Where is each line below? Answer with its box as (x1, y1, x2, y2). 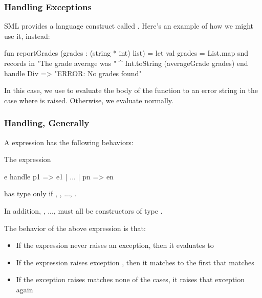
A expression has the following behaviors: (4, 136, 134, 147)
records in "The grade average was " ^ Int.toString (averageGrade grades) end (4, 58, 248, 68)
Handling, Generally (4, 117, 90, 129)
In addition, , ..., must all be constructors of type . (4, 205, 163, 216)
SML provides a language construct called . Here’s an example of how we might (4, 20, 254, 31)
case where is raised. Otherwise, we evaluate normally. (4, 95, 173, 105)
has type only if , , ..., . (4, 188, 77, 199)
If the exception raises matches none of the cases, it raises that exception (16, 274, 245, 285)
